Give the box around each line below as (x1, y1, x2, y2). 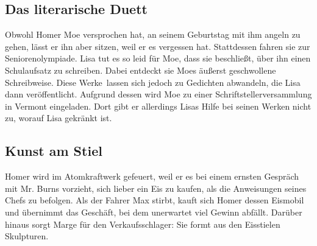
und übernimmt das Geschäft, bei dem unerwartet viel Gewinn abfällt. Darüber (5, 205, 302, 218)
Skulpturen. (5, 230, 49, 242)
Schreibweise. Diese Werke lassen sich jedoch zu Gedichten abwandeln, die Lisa (5, 76, 301, 88)
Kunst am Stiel (5, 141, 102, 160)
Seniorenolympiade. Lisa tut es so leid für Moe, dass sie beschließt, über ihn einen (5, 52, 311, 65)
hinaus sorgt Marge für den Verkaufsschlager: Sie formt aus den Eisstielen (5, 217, 280, 230)
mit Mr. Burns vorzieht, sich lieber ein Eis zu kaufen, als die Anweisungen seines (5, 181, 307, 194)
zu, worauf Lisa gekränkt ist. (5, 111, 112, 124)
